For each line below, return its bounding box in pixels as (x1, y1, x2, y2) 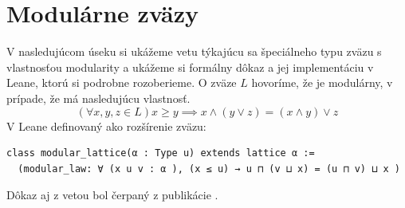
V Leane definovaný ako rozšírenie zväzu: (6, 117, 206, 134)
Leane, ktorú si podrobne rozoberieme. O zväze (6, 74, 237, 91)
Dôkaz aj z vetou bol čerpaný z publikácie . (6, 186, 218, 203)
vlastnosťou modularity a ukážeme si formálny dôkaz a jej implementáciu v (6, 58, 374, 75)
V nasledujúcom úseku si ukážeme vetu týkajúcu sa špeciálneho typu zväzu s (6, 43, 382, 60)
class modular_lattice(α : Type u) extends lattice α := (6, 147, 315, 159)
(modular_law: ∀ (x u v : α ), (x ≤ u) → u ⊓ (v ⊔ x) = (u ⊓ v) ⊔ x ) (18, 163, 400, 175)
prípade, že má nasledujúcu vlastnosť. (6, 89, 191, 106)
